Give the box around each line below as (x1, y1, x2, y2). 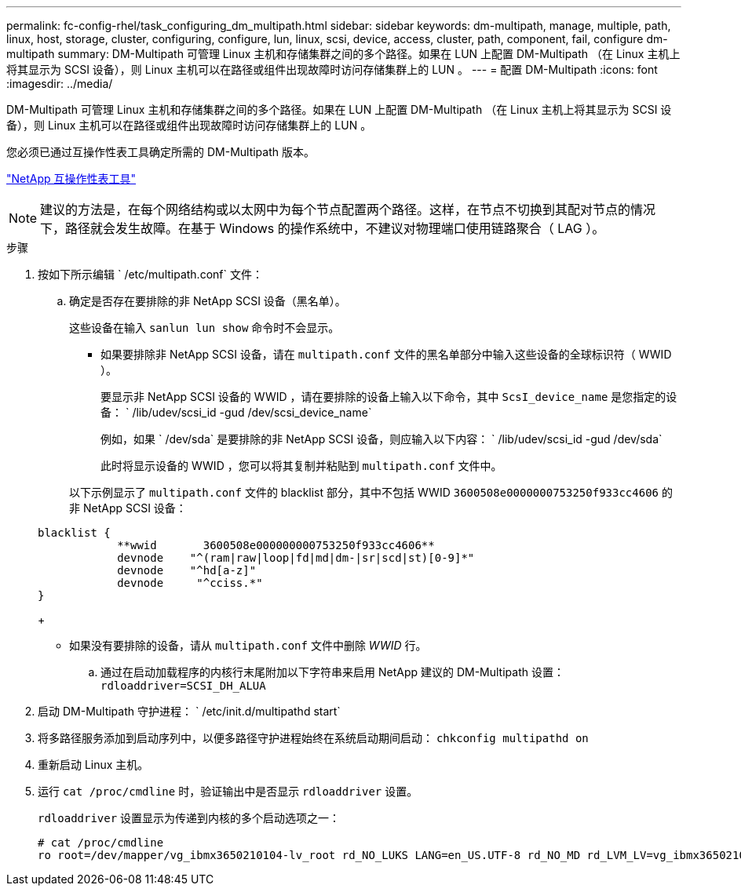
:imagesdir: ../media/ (6, 77, 113, 90)
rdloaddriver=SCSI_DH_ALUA (100, 679, 266, 692)
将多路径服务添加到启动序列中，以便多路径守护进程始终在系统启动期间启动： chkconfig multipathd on (38, 731, 589, 745)
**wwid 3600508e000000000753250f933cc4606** (117, 539, 435, 552)
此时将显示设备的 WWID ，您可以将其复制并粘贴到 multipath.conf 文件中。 (100, 459, 502, 472)
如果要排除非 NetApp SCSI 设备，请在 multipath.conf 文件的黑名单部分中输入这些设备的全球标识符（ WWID (100, 348, 672, 361)
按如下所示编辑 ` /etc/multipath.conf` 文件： (38, 268, 263, 281)
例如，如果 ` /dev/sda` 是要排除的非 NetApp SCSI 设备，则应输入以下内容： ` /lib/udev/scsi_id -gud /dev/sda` (100, 432, 663, 446)
